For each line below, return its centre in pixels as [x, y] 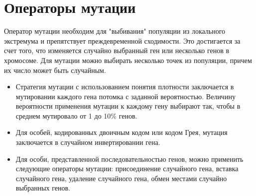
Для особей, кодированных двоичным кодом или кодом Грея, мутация [122, 132]
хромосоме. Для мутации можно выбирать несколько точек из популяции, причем [128, 60]
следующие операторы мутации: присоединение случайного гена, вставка [127, 168]
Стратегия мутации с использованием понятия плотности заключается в [125, 87]
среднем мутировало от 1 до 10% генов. [76, 115]
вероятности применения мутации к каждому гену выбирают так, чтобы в [128, 106]
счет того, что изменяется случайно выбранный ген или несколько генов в [117, 50]
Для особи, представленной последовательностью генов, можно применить [129, 159]
